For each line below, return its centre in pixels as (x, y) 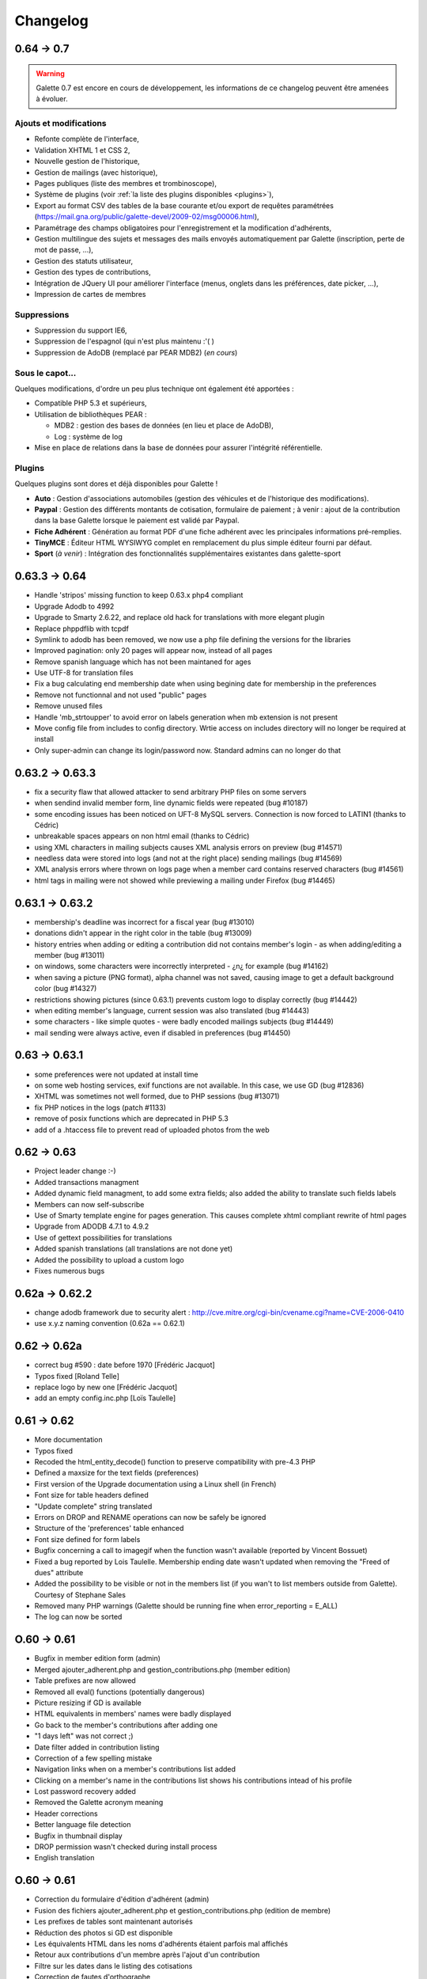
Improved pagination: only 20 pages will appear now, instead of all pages (153, 651)
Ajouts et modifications (60, 123)
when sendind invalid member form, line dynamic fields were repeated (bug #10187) (171, 803)
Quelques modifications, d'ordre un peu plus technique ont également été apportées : (154, 389)
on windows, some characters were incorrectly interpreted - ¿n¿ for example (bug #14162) (181, 967)
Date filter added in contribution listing (97, 1747)
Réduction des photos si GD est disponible (104, 1932)
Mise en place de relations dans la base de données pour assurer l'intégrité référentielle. (179, 447)
